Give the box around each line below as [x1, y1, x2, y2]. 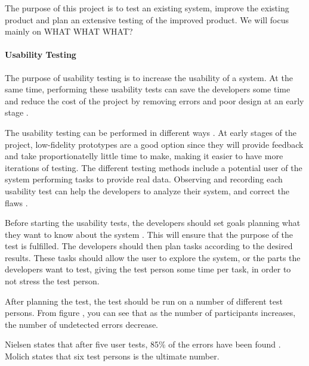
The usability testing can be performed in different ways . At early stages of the [5, 126, 296, 138]
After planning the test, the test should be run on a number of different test [5, 294, 283, 307]
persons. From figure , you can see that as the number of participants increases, [5, 306, 296, 319]
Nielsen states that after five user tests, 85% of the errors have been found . [5, 338, 281, 351]
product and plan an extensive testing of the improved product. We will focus [5, 13, 289, 26]
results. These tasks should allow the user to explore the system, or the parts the [5, 251, 301, 263]
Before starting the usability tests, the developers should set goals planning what [5, 216, 301, 229]
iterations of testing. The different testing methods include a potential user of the [5, 161, 302, 173]
